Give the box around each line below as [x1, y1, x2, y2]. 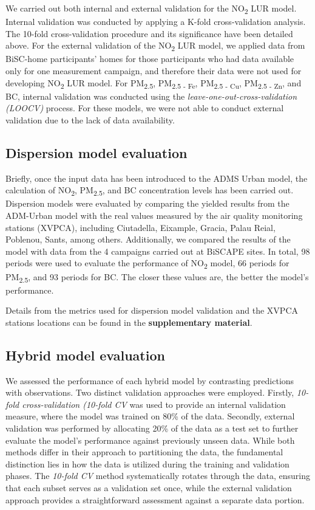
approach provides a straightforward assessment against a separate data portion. [5, 493, 305, 506]
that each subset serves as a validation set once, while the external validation [5, 481, 292, 494]
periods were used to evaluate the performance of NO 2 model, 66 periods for [5, 257, 290, 271]
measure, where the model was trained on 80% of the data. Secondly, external [5, 410, 295, 422]
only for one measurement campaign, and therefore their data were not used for [5, 64, 302, 77]
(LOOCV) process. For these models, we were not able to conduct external [5, 102, 284, 114]
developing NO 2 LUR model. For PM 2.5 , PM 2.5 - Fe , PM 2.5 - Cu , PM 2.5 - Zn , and [5, 76, 302, 91]
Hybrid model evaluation [5, 345, 165, 364]
